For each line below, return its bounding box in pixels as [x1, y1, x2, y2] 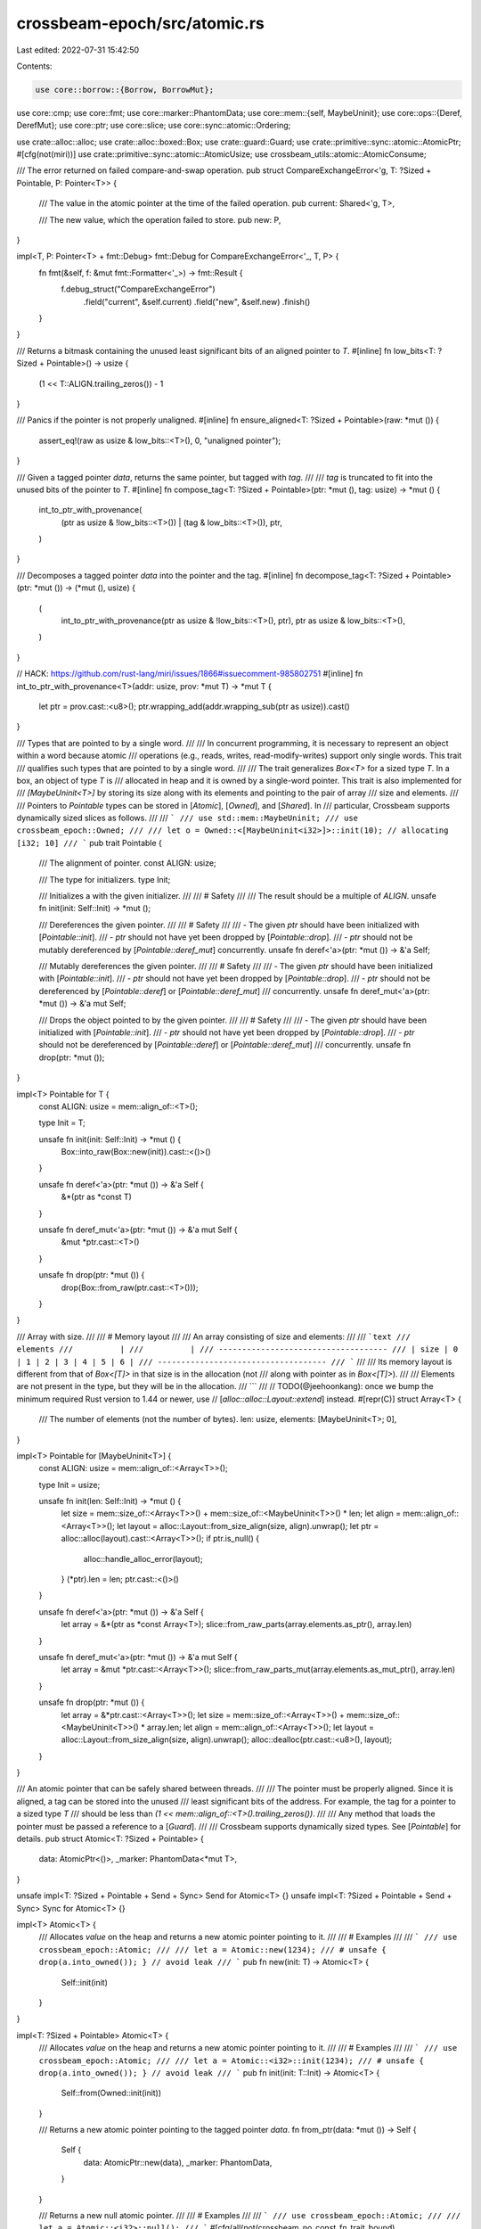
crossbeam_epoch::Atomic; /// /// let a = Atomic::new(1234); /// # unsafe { [38, 1945, 387, 1954]
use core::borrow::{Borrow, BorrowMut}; [35, 85, 214, 95]
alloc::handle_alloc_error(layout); [83, 1553, 204, 1564]
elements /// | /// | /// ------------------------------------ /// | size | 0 [16, 1345, 459, 1354]
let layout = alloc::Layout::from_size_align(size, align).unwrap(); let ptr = [116, 1520, 379, 1531]
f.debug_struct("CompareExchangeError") [61, 284, 216, 294]
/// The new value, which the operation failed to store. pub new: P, [38, 214, 281, 225]
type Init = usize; [38, 1479, 101, 1490]
